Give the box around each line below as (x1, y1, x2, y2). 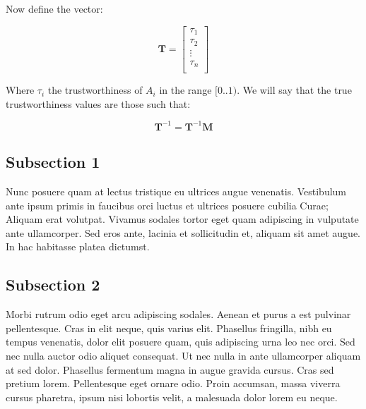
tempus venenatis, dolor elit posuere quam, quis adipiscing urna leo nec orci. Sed (6, 334, 355, 349)
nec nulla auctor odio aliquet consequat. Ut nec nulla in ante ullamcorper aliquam (6, 348, 361, 362)
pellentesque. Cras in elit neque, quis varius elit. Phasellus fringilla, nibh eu (6, 320, 332, 335)
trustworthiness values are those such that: (6, 96, 191, 111)
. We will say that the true (237, 83, 352, 97)
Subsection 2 (6, 274, 100, 295)
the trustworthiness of (47, 83, 143, 97)
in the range (159, 83, 212, 97)
